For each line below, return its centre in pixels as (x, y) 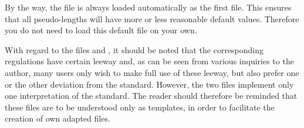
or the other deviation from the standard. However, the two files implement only (149, 84)
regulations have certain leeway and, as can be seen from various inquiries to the (149, 61)
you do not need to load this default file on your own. (101, 30)
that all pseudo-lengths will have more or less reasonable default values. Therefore (152, 18)
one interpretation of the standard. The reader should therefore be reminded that (151, 96)
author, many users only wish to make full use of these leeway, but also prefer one (152, 72)
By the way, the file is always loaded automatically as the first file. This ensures (148, 7)
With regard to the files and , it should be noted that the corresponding (134, 49)
